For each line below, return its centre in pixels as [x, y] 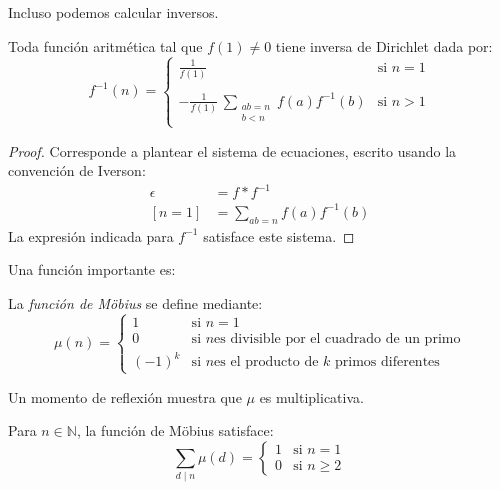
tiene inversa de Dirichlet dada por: [384, 45]
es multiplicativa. [311, 396]
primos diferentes [387, 362]
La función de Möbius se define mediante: [135, 302]
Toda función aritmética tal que [105, 45]
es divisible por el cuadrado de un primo [337, 338]
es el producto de [266, 362]
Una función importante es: [92, 269]
